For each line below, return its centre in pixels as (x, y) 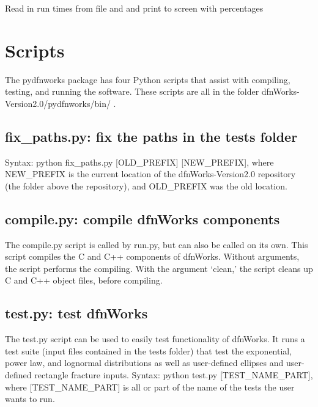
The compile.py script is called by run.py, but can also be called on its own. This (157, 244)
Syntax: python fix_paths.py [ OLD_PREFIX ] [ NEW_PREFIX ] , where (139, 162)
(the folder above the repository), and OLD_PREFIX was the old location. (146, 185)
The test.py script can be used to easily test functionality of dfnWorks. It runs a (155, 339)
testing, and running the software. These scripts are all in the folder (132, 91)
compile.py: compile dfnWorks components (142, 218)
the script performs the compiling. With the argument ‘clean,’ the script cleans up (159, 268)
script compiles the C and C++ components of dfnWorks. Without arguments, (152, 256)
